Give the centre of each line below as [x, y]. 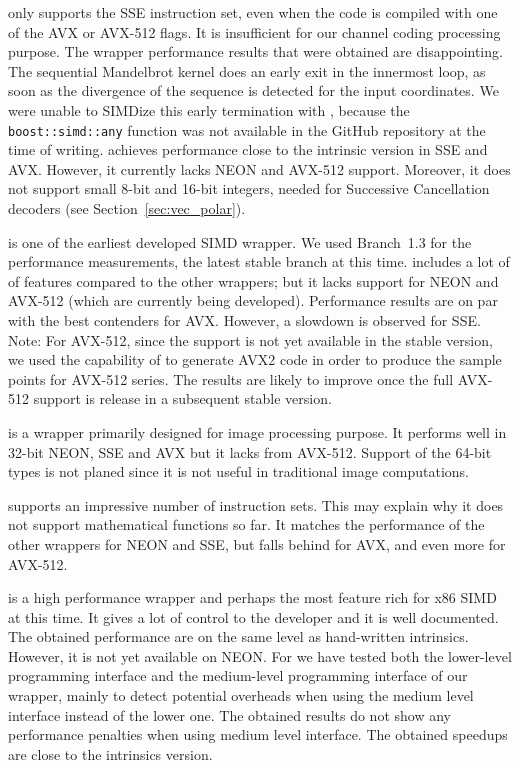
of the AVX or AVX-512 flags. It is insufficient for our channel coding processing [254, 31]
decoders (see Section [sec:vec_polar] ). [127, 208]
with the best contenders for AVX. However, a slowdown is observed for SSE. [244, 319]
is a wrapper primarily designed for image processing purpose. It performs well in [257, 431]
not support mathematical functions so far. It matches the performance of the [246, 524]
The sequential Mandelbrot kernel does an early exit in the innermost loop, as [247, 70]
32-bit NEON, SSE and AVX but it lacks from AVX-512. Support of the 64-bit [250, 451]
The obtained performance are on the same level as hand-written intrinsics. [238, 636]
